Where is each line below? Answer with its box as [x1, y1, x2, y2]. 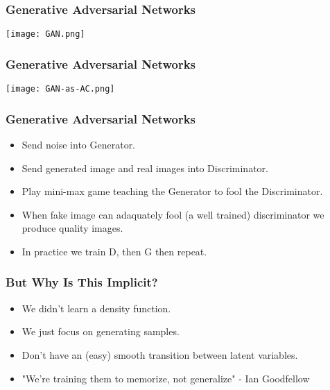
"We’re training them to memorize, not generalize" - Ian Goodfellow [21, 371, 310, 385]
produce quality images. [21, 221, 123, 235]
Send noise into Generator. [21, 137, 136, 151]
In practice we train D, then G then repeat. [21, 244, 207, 258]
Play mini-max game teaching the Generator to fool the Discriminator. [21, 184, 323, 198]
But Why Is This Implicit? [6, 273, 158, 291]
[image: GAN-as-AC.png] [6, 84, 115, 94]
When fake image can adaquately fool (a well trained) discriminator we [21, 207, 324, 221]
